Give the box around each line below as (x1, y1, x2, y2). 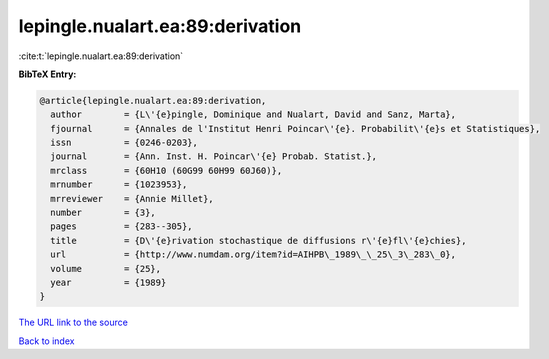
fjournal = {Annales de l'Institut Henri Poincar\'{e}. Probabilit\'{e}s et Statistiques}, (50, 123, 541, 134)
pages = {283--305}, (50, 221, 194, 232)
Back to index (18, 335, 75, 347)
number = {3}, (50, 207, 157, 219)
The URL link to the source (18, 316, 129, 329)
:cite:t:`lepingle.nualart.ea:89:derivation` (18, 50, 184, 62)
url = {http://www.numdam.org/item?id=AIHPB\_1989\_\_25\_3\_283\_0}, (50, 249, 457, 260)
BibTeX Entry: (18, 68, 77, 80)
